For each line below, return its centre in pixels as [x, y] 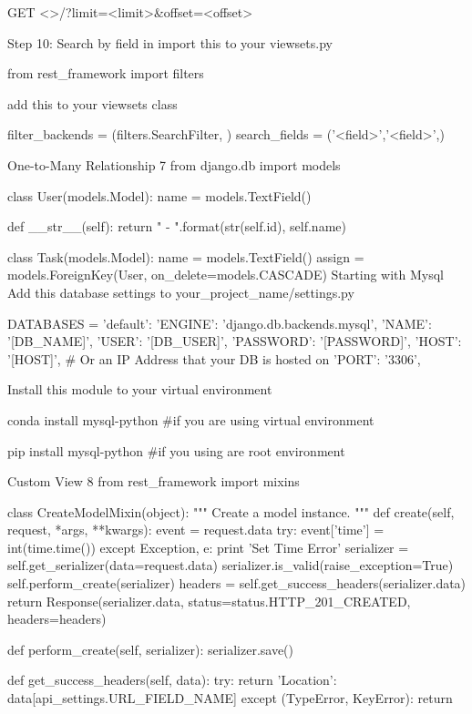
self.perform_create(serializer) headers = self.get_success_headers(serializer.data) [237, 583]
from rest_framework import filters [106, 73]
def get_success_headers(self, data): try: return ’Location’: [172, 680]
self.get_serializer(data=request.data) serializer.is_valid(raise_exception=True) [231, 565]
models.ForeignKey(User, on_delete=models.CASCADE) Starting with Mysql [226, 275]
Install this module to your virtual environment [140, 389]
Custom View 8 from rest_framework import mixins [154, 481]
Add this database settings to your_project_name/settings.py [181, 292]
